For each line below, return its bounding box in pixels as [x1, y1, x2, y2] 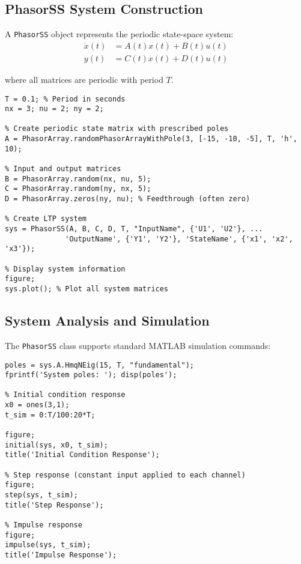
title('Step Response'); [5, 500, 104, 509]
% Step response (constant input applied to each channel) [5, 470, 246, 479]
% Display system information [5, 264, 126, 273]
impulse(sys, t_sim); [5, 541, 91, 550]
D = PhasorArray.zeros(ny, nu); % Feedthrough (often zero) [5, 195, 251, 204]
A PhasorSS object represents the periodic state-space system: [5, 28, 234, 40]
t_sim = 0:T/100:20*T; [5, 410, 96, 419]
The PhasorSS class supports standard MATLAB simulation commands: [5, 339, 271, 351]
